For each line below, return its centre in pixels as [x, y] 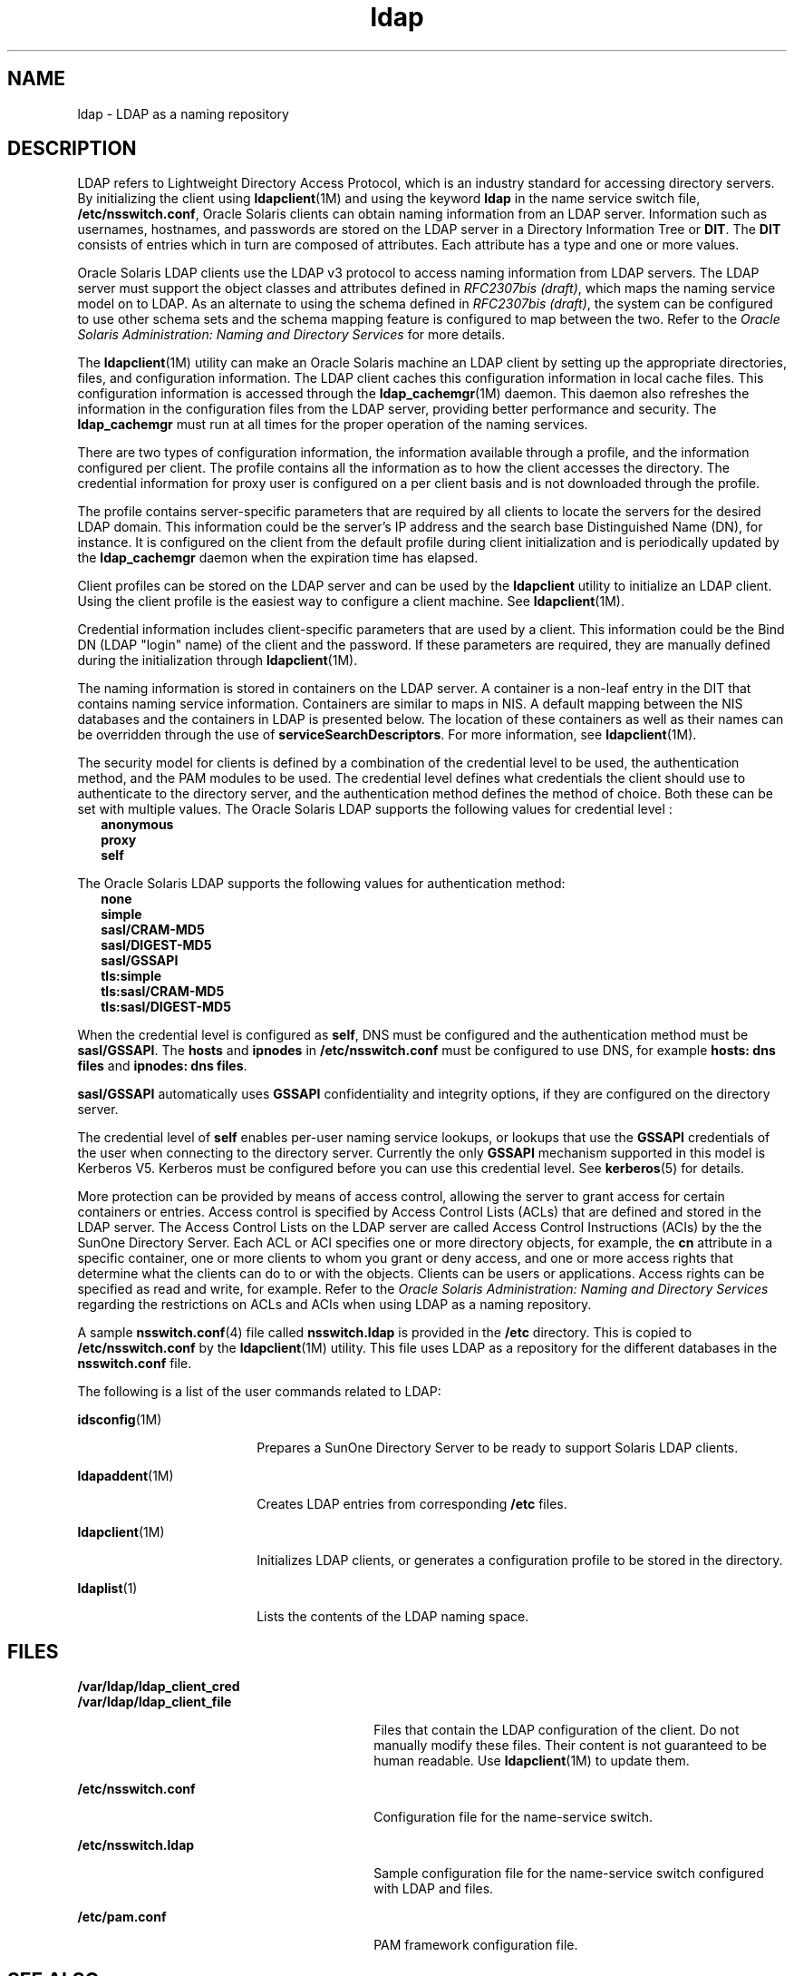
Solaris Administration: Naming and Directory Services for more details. [291, 335]
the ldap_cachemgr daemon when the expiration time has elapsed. [278, 558]
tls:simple [131, 976]
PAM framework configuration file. [476, 1945]
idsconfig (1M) [120, 1420]
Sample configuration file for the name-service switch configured [569, 1873]
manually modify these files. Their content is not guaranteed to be [570, 1746]
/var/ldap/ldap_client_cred [159, 1687]
